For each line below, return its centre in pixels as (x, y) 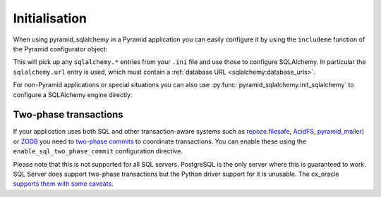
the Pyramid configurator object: (60, 49)
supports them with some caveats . (63, 184)
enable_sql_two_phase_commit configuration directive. (98, 151)
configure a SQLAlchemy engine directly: (73, 94)
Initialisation (50, 18)
